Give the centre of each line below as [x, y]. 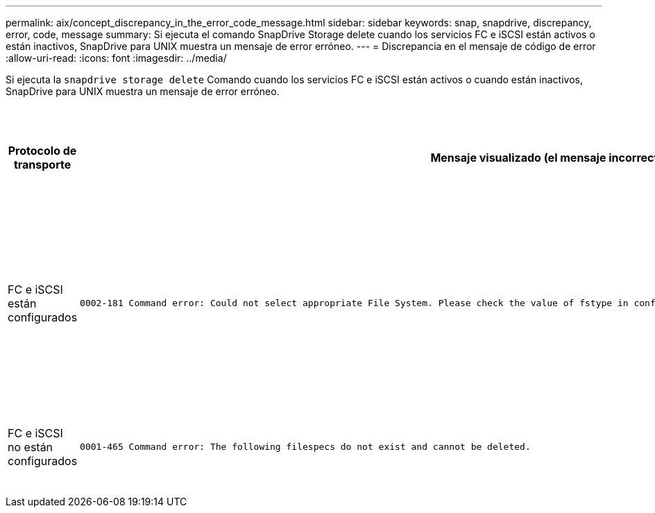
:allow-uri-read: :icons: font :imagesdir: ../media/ [116, 58]
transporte [42, 165]
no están [31, 447]
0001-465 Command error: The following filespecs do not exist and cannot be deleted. [305, 447]
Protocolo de [42, 151]
